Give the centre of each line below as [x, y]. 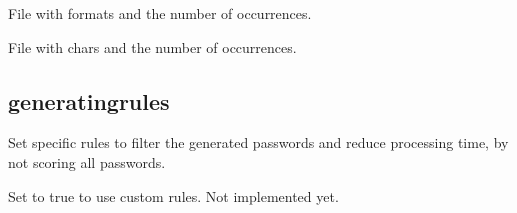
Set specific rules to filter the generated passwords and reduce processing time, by [258, 142]
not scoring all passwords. [87, 161]
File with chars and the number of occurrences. [152, 46]
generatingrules [89, 100]
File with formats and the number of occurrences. [160, 13]
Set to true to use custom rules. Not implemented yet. [173, 195]
